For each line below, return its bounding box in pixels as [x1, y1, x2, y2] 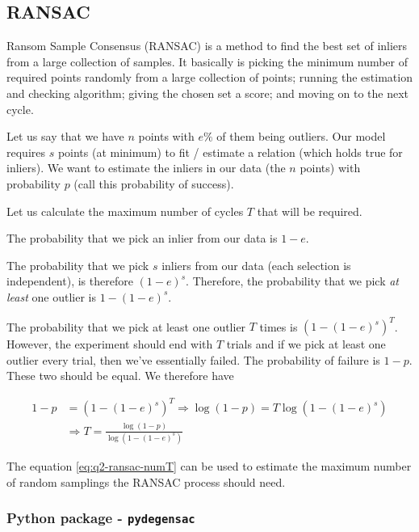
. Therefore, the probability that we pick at [186, 272, 400, 289]
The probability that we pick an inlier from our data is [6, 230, 278, 247]
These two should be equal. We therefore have [6, 367, 234, 384]
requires [6, 143, 45, 160]
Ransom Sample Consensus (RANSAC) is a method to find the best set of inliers [6, 37, 408, 54]
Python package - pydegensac [6, 508, 195, 528]
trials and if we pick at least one [226, 336, 386, 353]
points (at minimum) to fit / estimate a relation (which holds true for [57, 143, 403, 160]
